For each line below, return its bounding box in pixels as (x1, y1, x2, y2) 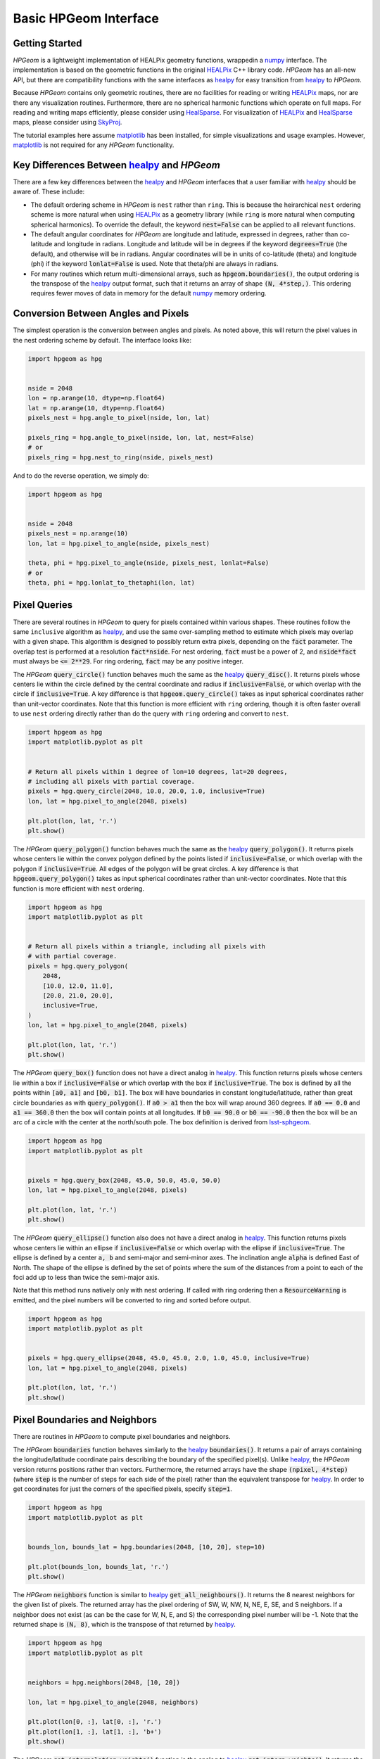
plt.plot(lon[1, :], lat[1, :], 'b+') (27, 1727, 162, 1736)
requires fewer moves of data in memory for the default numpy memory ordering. (30, 289, 267, 298)
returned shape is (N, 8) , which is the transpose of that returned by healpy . (13, 1620, 236, 1629)
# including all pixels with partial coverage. (27, 777, 195, 786)
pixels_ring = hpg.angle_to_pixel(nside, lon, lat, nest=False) (27, 433, 255, 441)
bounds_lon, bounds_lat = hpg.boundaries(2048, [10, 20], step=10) (27, 1543, 266, 1551)
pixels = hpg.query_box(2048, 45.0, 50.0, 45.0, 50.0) (27, 1176, 221, 1184)
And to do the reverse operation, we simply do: (13, 471, 149, 480)
